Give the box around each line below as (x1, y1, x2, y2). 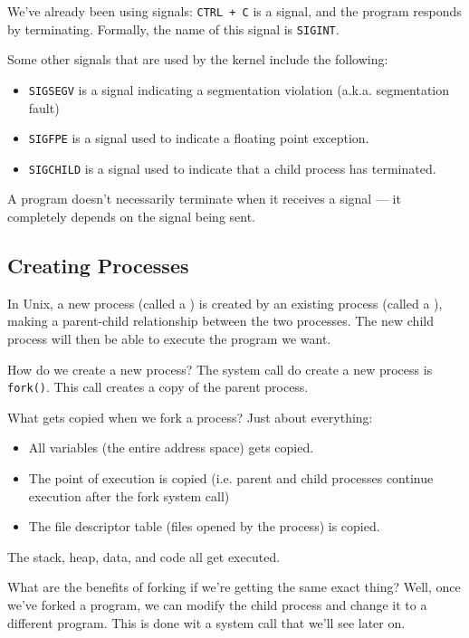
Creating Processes (7, 252, 189, 280)
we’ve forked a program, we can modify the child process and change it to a (7, 595, 427, 614)
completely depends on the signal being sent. (7, 207, 256, 226)
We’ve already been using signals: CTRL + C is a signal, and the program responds (7, 2, 462, 20)
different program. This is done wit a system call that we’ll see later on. (7, 613, 406, 632)
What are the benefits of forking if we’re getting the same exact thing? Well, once (7, 577, 461, 596)
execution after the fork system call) (28, 486, 230, 505)
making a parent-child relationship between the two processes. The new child (7, 311, 434, 330)
